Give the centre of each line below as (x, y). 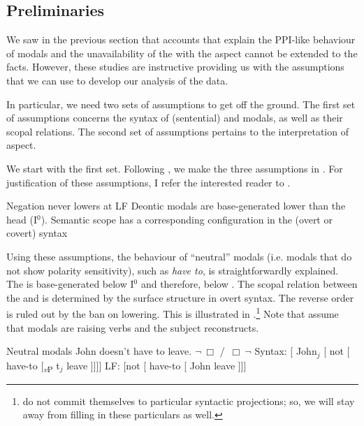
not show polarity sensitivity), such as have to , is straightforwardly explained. (173, 270)
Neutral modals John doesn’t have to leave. (99, 351)
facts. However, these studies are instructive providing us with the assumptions (175, 67)
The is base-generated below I (70, 284)
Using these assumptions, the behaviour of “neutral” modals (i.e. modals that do (179, 256)
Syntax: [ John (286, 351)
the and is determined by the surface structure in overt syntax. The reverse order (180, 297)
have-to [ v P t (33, 366)
